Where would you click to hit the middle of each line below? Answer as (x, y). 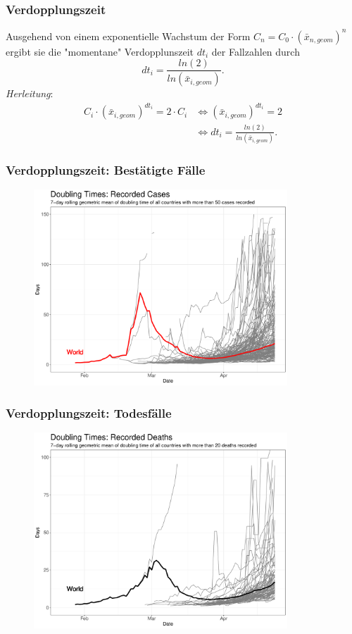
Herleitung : (30, 93)
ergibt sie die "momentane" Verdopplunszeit (100, 51)
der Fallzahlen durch (256, 51)
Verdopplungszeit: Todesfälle (89, 412)
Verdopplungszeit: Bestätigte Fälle (106, 169)
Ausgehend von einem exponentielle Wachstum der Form (128, 36)
